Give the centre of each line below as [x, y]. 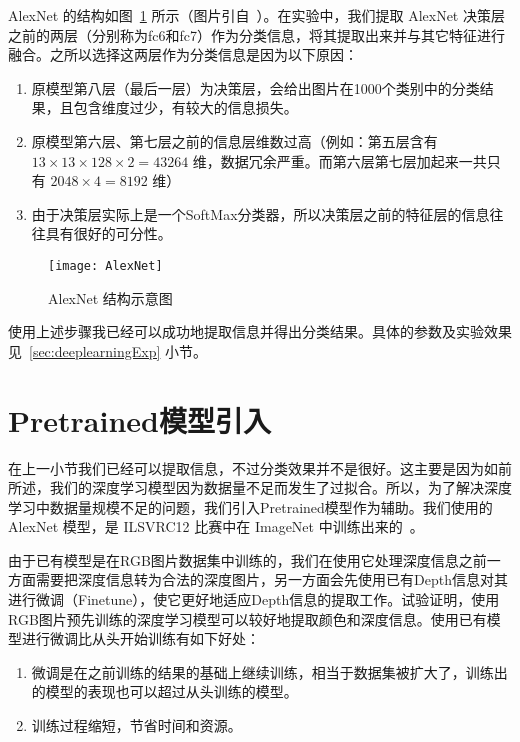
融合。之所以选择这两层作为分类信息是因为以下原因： [183, 54]
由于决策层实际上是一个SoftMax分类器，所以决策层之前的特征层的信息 [260, 213]
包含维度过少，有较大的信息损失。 [185, 107]
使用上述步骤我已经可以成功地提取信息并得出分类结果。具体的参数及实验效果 [260, 331]
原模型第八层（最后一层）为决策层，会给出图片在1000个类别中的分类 [255, 87]
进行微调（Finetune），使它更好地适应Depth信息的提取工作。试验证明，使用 [254, 599]
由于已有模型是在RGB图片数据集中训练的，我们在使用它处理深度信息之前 [247, 559]
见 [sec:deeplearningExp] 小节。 [108, 350]
